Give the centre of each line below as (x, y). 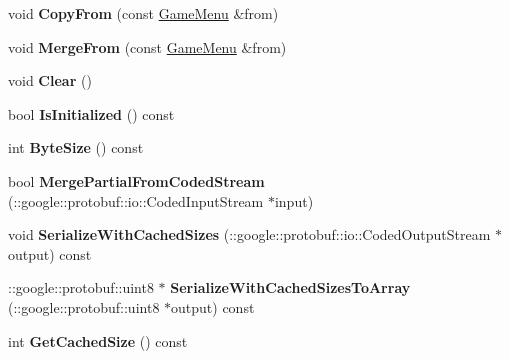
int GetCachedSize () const (98, 340)
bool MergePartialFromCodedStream (136, 180)
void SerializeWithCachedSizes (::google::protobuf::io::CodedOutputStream (249, 234)
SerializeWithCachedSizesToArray (290, 287)
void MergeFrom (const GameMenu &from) (147, 46)
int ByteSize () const (76, 147)
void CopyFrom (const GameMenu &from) (143, 13)
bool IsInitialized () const (91, 113)
